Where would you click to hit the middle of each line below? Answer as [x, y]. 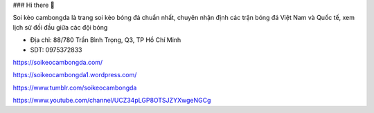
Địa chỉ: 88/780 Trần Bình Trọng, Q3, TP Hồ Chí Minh [106, 40]
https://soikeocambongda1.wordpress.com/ [75, 75]
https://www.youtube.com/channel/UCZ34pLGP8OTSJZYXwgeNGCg [112, 101]
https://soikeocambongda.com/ [58, 62]
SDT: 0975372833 [56, 50]
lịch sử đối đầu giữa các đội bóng [60, 27]
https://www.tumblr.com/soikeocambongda [75, 88]
